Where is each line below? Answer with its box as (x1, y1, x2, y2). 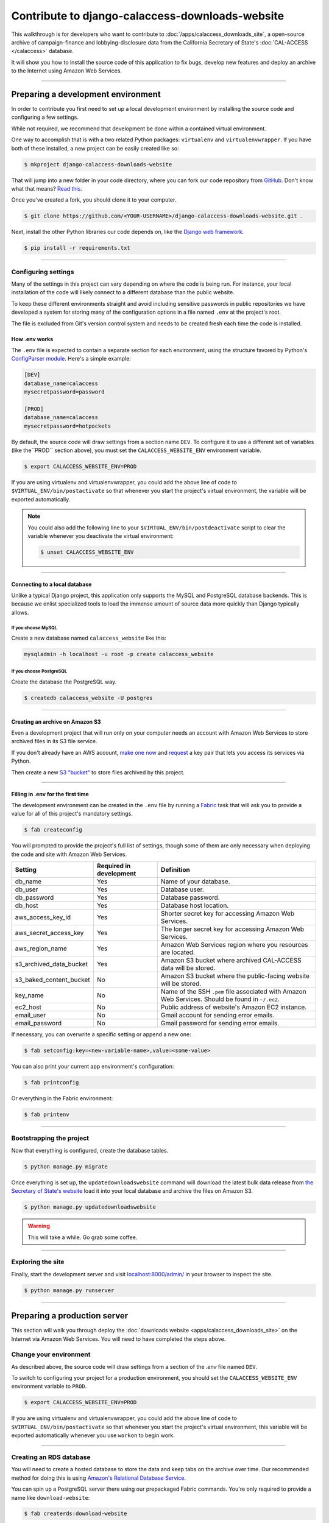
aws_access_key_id (15, 913, 71, 922)
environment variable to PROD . (11, 1383, 87, 1390)
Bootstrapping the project (11, 1134, 90, 1142)
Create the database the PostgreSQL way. (11, 678, 117, 685)
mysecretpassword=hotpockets (24, 422, 111, 429)
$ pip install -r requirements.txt (24, 244, 130, 252)
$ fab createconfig (24, 826, 82, 833)
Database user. (160, 885, 204, 894)
